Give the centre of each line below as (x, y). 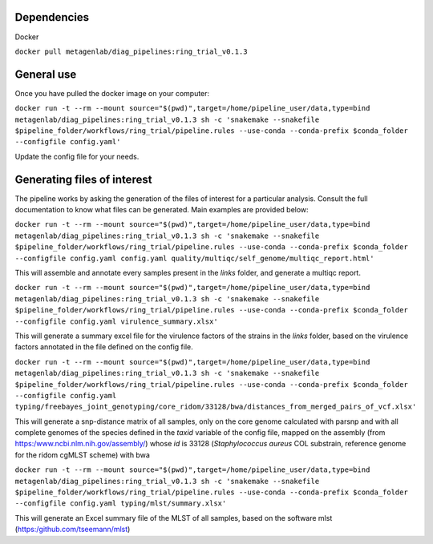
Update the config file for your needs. (77, 156)
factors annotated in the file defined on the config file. (104, 347)
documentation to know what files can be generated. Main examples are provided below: (162, 210)
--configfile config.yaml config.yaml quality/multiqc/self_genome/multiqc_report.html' (194, 258)
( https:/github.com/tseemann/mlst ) (73, 530)
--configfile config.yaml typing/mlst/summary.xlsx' (121, 504)
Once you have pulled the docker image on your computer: (112, 93)
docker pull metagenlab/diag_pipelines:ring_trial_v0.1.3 (131, 51)
